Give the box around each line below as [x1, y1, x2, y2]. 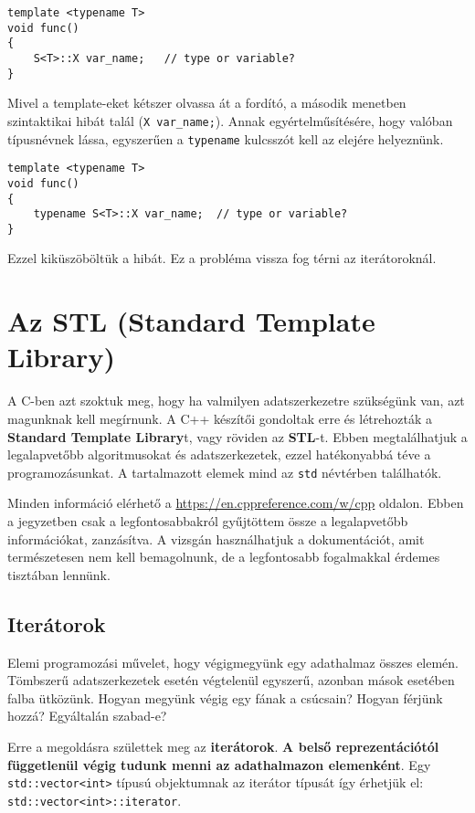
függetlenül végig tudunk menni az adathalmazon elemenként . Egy [7, 755, 431, 774]
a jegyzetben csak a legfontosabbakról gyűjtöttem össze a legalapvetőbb [7, 512, 408, 530]
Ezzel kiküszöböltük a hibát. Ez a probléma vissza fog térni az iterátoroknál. [7, 248, 437, 268]
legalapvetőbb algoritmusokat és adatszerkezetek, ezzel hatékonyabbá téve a [7, 445, 431, 464]
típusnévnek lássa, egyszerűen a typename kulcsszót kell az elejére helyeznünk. [7, 129, 444, 148]
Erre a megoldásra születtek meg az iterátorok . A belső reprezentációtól [7, 736, 439, 755]
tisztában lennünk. [7, 565, 111, 584]
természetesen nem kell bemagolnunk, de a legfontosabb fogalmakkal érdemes [7, 547, 440, 566]
